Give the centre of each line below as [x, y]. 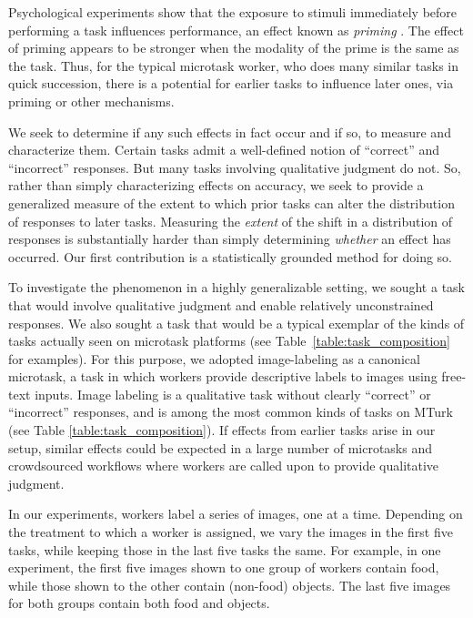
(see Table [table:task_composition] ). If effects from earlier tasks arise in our [222, 430]
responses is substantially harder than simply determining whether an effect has [230, 239]
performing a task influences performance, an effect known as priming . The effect [236, 30]
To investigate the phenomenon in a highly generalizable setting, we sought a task [236, 287]
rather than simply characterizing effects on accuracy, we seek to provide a [216, 185]
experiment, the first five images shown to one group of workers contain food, [224, 567]
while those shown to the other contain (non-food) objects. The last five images [230, 585]
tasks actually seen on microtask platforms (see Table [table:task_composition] [230, 341]
